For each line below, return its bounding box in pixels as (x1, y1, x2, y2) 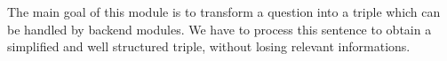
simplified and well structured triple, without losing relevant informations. (7, 37, 411, 56)
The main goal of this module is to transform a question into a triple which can (7, 3, 441, 20)
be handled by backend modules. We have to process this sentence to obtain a (7, 19, 432, 38)
